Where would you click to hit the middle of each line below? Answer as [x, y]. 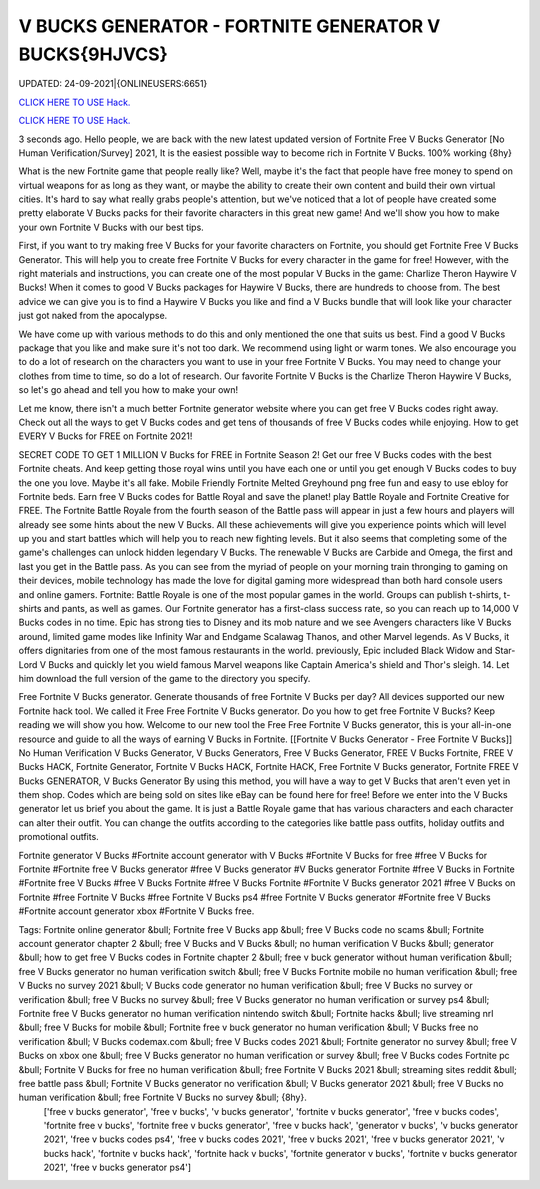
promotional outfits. [58, 837]
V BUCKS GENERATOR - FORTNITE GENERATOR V [229, 26]
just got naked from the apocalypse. [93, 316]
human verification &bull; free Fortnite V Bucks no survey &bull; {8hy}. [162, 1097]
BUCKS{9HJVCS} [93, 54]
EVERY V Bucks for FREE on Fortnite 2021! [105, 436]
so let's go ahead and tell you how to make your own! [128, 390]
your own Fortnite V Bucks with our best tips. [111, 227]
